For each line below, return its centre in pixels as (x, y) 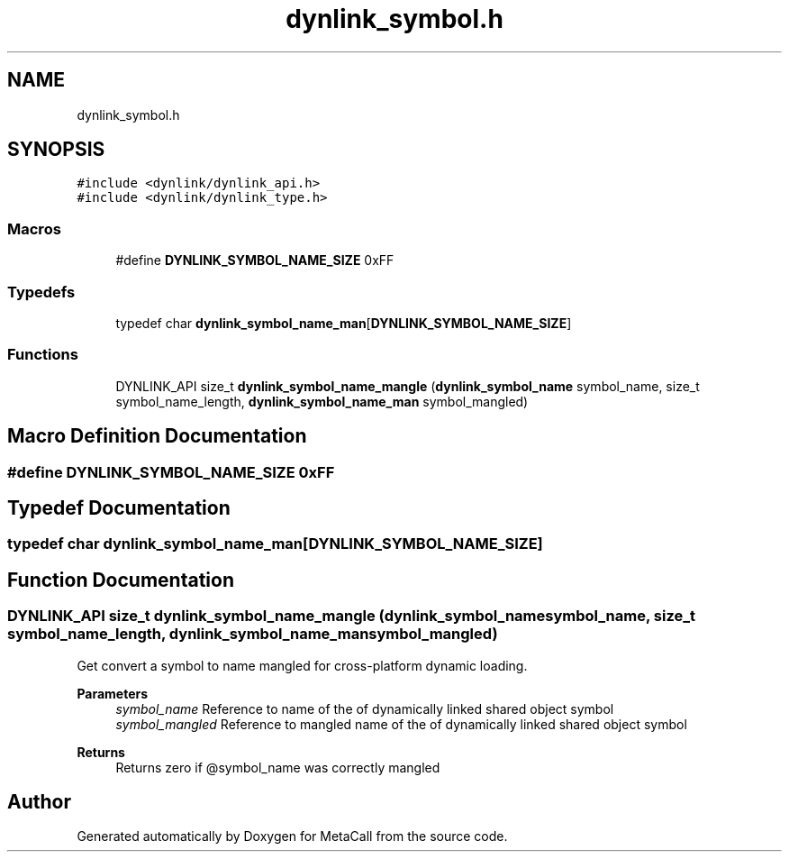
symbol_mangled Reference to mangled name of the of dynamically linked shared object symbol (401, 724)
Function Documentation (121, 580)
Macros (34, 228)
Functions (43, 355)
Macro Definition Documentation (157, 436)
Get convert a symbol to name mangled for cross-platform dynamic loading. (302, 665)
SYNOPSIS (56, 150)
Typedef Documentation (119, 507)
